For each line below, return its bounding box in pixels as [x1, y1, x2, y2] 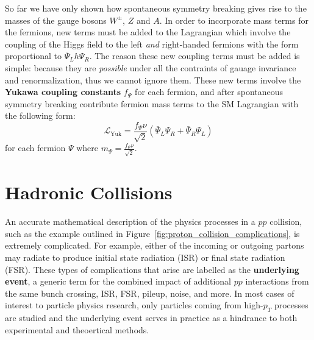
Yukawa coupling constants [5, 85, 121, 98]
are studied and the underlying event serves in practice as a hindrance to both [5, 311, 298, 324]
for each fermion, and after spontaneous [135, 85, 284, 98]
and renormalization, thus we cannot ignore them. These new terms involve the [5, 73, 301, 86]
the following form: [5, 109, 76, 122]
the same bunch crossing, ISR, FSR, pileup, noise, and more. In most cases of [5, 286, 294, 299]
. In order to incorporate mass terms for [159, 13, 309, 26]
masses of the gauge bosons [5, 13, 107, 26]
